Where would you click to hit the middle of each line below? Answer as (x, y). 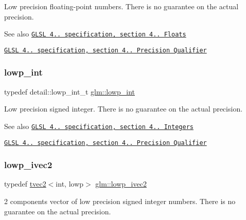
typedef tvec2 (25, 184)
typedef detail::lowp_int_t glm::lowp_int (69, 91)
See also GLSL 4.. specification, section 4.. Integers (99, 126)
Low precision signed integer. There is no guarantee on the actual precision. (124, 109)
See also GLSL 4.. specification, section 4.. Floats (95, 34)
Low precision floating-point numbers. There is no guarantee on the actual (121, 6)
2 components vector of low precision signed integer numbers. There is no (120, 201)
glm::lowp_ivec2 (121, 184)
